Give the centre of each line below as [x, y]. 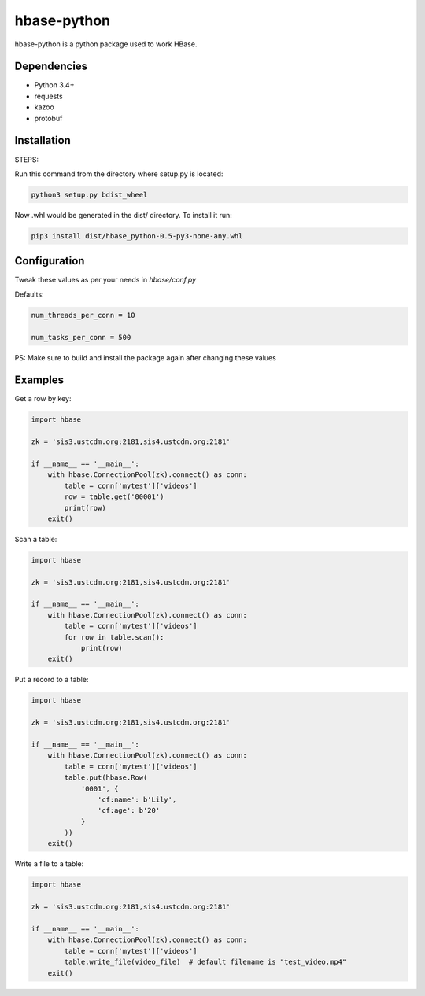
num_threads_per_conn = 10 [83, 315]
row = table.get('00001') [114, 497]
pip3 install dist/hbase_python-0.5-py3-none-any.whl [137, 236]
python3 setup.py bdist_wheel [89, 194]
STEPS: [27, 159]
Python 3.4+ [54, 85]
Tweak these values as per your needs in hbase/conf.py [105, 280]
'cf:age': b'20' [129, 811]
